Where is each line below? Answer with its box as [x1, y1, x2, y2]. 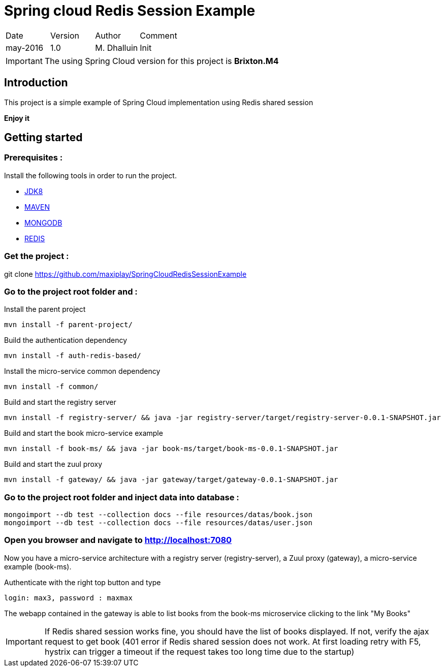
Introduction [4, 76, 68, 89]
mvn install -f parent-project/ [4, 321, 133, 329]
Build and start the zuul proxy [4, 460, 103, 469]
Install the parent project [4, 305, 86, 314]
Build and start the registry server [4, 398, 116, 407]
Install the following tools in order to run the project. [4, 171, 177, 180]
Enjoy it [4, 113, 30, 122]
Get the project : [4, 251, 69, 262]
